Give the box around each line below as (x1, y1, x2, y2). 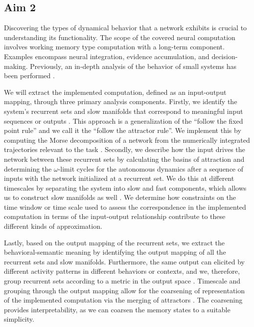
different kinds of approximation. (4, 221, 102, 231)
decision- (211, 51, 238, 61)
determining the (4, 163, 52, 174)
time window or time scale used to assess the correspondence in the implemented (4, 201, 246, 212)
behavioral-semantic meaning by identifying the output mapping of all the (4, 247, 226, 257)
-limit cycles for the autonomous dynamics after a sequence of (58, 163, 244, 174)
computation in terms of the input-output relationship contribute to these (4, 211, 226, 221)
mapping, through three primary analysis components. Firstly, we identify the (4, 96, 237, 107)
